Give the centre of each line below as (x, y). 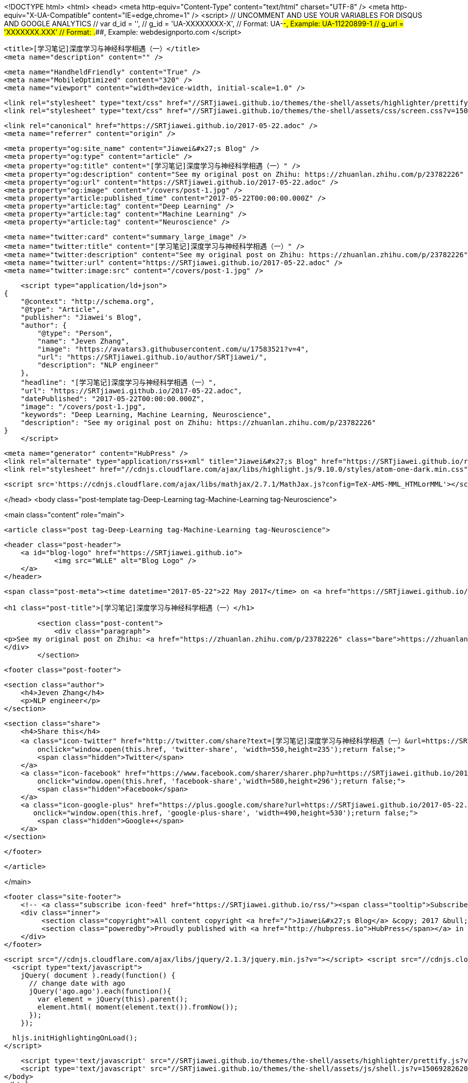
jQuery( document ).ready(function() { (98, 975)
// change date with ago (77, 983)
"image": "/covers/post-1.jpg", (83, 407)
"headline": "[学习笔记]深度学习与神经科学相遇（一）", (119, 382)
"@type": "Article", (60, 309)
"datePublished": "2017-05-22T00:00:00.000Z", (113, 399)
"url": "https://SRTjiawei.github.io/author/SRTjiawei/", (152, 357)
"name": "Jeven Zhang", (83, 341)
